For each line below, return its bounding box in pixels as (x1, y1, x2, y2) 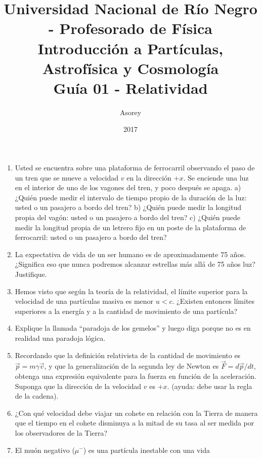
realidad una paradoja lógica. (15, 332, 106, 343)
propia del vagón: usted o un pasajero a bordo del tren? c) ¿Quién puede (15, 212, 241, 223)
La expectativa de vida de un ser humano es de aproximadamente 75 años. (15, 249, 246, 259)
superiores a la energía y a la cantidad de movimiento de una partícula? (15, 305, 238, 316)
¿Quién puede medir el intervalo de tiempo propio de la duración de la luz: (15, 192, 247, 202)
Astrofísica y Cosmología (42, 57, 219, 78)
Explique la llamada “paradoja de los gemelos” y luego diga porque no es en (15, 323, 251, 333)
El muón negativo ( (15, 444, 75, 455)
